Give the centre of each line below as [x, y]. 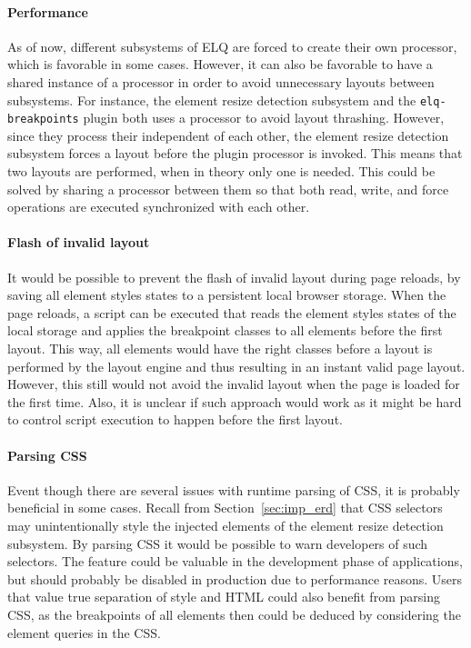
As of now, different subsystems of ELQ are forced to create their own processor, [232, 46]
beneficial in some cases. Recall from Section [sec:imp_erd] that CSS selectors [225, 508]
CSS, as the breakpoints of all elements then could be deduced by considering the [234, 614]
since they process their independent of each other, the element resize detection [228, 135]
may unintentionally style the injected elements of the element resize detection [225, 525]
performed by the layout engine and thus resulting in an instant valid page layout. [236, 366]
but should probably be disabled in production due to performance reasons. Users [235, 578]
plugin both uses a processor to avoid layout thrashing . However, [264, 118]
